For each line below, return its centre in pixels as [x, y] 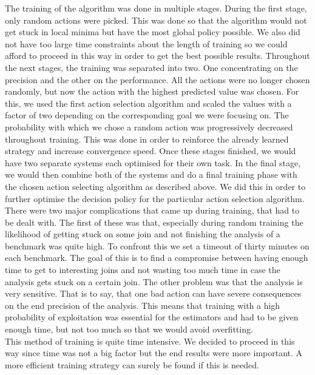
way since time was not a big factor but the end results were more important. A [154, 353]
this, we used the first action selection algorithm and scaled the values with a [148, 103]
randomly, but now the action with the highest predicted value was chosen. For [152, 91]
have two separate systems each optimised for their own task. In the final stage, [153, 162]
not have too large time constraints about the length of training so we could [146, 43]
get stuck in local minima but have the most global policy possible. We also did [153, 32]
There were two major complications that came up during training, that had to [152, 210]
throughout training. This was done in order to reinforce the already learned [147, 139]
